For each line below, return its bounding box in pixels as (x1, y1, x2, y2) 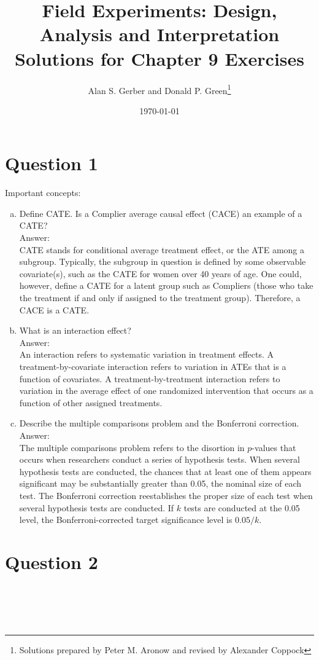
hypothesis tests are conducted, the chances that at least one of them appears (19, 465, 312, 477)
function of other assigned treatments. (19, 396, 163, 409)
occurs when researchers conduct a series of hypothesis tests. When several (19, 453, 300, 466)
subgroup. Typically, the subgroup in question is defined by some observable (19, 255, 306, 268)
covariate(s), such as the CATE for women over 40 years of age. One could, (19, 267, 302, 280)
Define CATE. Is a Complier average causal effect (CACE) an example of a (19, 206, 302, 219)
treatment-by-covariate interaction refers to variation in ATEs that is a (19, 360, 286, 372)
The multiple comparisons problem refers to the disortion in (19, 441, 245, 454)
